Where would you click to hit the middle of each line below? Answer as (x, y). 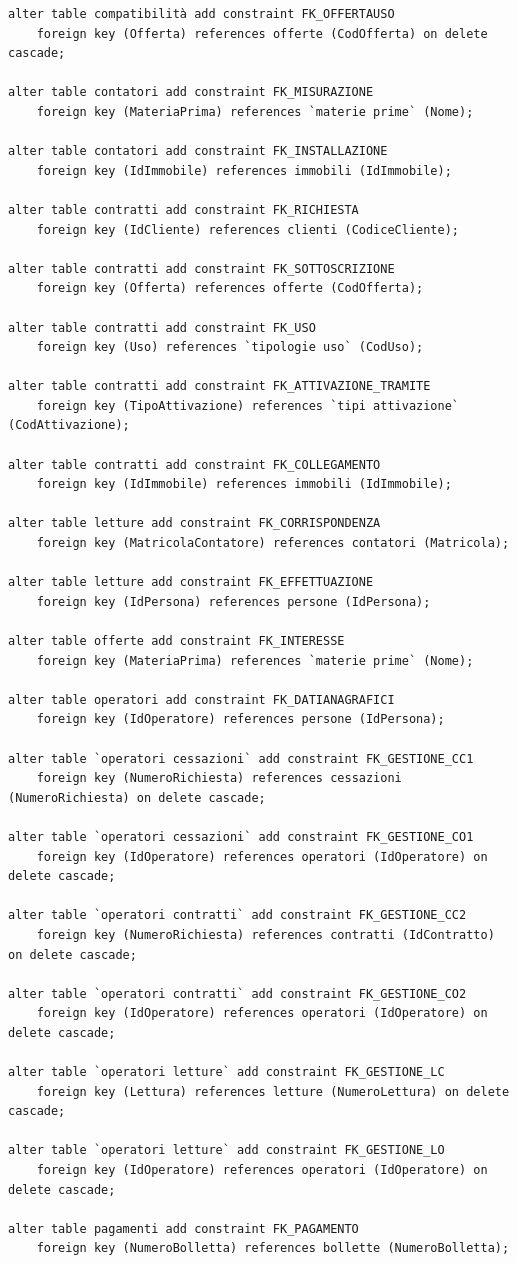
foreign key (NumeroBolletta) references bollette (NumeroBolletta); (273, 1248)
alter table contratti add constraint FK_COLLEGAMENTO (194, 464)
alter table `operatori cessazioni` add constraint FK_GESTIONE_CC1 (241, 758)
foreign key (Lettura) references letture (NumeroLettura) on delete (273, 1091)
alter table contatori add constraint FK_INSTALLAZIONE (198, 151)
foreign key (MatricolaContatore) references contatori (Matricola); (273, 543)
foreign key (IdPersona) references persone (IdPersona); (233, 601)
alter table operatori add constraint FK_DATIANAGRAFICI (201, 699)
